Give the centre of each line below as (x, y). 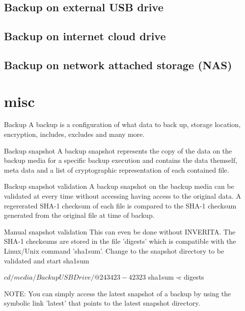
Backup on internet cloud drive (85, 36)
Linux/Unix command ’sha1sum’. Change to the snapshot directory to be (114, 251)
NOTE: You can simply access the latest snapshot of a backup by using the (118, 293)
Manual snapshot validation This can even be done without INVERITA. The (120, 231)
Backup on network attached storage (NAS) (118, 65)
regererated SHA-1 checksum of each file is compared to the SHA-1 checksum (120, 205)
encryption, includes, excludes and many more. (74, 134)
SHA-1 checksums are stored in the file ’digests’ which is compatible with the (120, 241)
